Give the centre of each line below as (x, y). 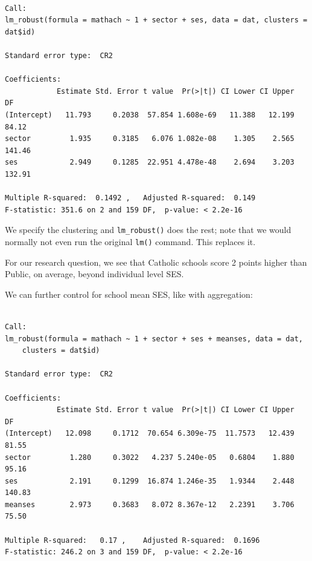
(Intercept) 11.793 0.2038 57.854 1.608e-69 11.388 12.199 (150, 115)
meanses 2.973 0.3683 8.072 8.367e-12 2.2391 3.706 (150, 504)
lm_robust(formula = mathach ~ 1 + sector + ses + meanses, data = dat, (154, 339)
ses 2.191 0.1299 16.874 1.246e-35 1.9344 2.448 (150, 481)
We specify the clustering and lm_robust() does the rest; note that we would (148, 230)
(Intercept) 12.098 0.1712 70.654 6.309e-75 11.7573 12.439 (150, 434)
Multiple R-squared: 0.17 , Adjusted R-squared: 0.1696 (132, 540)
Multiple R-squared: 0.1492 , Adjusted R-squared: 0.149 (130, 198)
